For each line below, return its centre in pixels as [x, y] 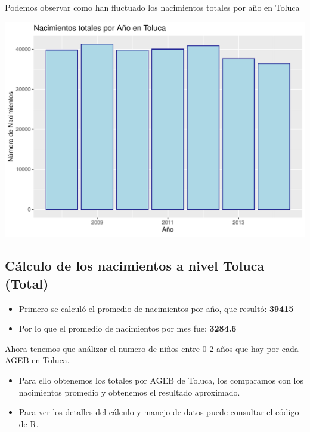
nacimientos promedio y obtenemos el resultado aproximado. [129, 392]
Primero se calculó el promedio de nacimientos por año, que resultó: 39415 [156, 308]
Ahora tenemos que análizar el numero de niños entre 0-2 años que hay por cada [152, 348]
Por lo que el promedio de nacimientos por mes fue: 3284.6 [128, 328]
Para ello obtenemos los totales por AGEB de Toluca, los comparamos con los [161, 380]
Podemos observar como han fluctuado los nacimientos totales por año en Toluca [152, 7]
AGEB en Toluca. [37, 360]
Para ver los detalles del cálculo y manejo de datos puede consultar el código [159, 412]
